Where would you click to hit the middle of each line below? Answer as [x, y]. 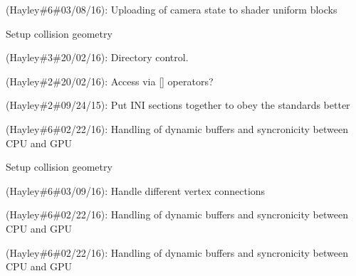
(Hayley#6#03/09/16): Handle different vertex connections [136, 190]
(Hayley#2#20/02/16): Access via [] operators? [110, 81]
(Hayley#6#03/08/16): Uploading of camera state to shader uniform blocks [172, 9]
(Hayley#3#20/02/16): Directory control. [97, 57]
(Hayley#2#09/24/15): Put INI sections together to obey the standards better [178, 105]
